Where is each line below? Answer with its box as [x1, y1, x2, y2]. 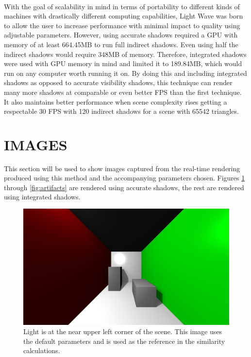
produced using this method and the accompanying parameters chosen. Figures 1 [4, 173, 245, 183]
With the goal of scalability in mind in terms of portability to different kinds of [4, 1, 240, 11]
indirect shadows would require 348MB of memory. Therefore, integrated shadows [4, 49, 247, 59]
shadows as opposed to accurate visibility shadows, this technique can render [4, 77, 233, 88]
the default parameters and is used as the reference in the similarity [23, 336, 225, 346]
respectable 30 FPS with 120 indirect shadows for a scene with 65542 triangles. [4, 106, 239, 116]
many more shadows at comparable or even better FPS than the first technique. [4, 87, 242, 97]
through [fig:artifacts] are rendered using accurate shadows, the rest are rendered [4, 182, 244, 192]
